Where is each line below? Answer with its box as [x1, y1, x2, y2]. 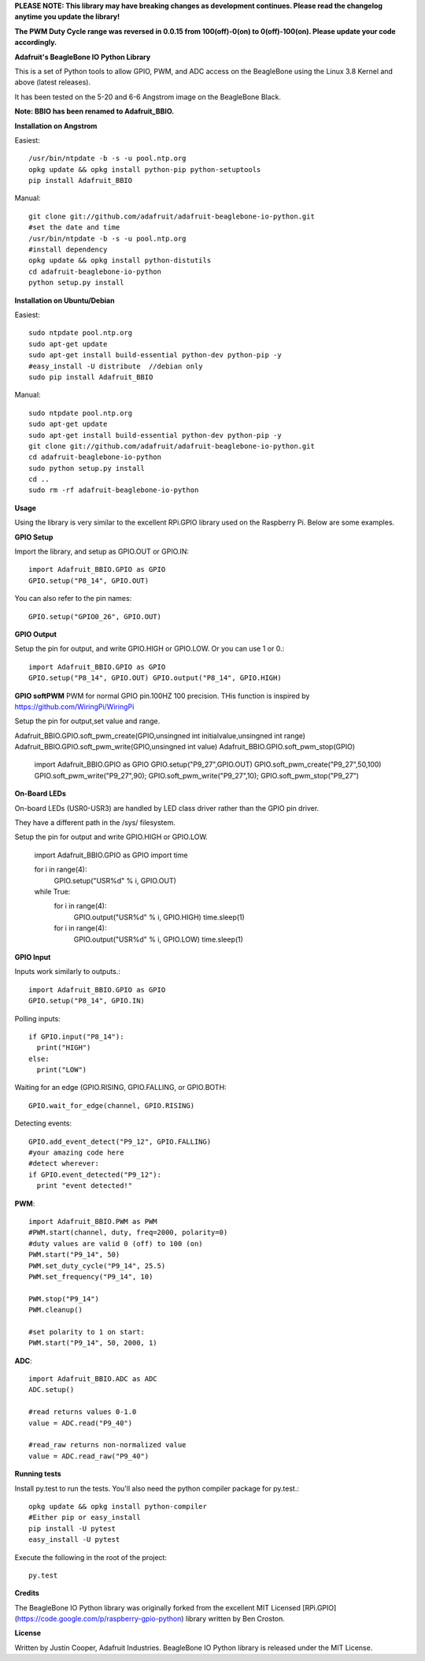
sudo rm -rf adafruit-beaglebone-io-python [28, 486, 199, 495]
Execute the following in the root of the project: [14, 1552, 167, 1562]
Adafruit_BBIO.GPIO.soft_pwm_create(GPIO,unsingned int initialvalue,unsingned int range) [14, 730, 306, 741]
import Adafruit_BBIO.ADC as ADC [28, 1375, 157, 1383]
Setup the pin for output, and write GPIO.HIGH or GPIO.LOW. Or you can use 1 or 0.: [14, 644, 285, 654]
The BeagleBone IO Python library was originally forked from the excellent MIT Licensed [14, 1603, 301, 1612]
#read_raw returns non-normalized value [28, 1440, 187, 1450]
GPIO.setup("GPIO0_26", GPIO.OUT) [28, 612, 161, 621]
